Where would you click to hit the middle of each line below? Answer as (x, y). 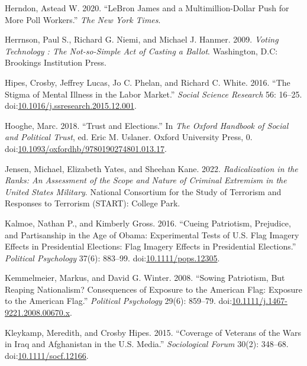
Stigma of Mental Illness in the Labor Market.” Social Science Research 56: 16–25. (153, 94)
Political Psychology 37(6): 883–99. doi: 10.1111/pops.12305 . (112, 258)
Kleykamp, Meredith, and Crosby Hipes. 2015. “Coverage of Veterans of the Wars (153, 332)
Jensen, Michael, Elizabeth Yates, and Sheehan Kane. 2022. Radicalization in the (151, 168)
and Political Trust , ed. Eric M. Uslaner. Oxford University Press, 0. (129, 137)
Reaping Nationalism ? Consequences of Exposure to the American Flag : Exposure (154, 289)
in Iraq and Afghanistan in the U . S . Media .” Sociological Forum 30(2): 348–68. (147, 344)
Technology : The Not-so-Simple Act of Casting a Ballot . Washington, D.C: (141, 51)
